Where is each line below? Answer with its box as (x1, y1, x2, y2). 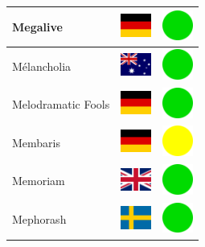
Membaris (12, 134, 61, 150)
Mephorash (12, 211, 67, 228)
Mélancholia (12, 57, 72, 74)
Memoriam (12, 172, 65, 189)
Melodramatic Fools (12, 96, 110, 113)
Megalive (12, 18, 63, 35)
